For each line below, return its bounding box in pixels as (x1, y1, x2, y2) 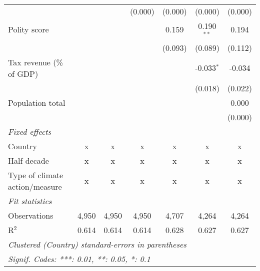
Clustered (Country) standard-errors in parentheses (8, 238, 186, 250)
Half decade (8, 154, 49, 166)
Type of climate (8, 169, 63, 181)
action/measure (8, 180, 62, 192)
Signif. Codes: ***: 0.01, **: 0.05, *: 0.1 (8, 253, 150, 265)
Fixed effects (8, 125, 51, 137)
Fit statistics (8, 195, 52, 207)
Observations (8, 209, 53, 221)
